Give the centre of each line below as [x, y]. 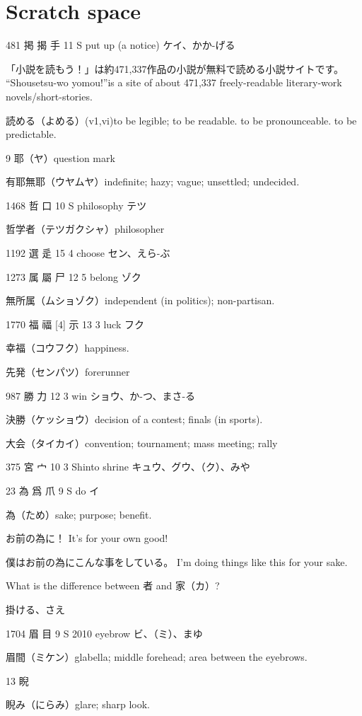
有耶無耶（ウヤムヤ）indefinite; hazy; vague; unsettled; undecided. [153, 181]
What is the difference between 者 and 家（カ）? [113, 585]
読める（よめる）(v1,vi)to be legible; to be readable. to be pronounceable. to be [181, 120]
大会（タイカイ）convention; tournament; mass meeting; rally [142, 443]
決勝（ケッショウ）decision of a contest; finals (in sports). [134, 419]
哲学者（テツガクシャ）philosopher [85, 229]
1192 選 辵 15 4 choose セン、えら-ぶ [88, 253]
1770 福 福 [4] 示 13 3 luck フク [75, 324]
